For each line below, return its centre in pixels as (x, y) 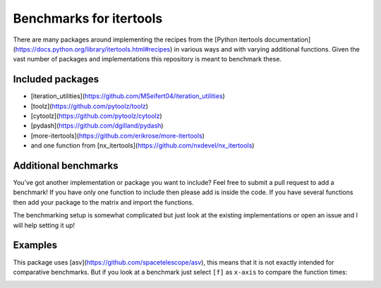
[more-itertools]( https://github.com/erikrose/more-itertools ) (117, 136)
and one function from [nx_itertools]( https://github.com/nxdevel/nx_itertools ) (143, 145)
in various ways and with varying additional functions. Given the (267, 49)
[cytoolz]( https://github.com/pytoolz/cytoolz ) (96, 116)
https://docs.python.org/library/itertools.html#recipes (93, 49)
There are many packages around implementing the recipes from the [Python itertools (138, 40)
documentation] (287, 40)
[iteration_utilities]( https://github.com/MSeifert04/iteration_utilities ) (128, 96)
